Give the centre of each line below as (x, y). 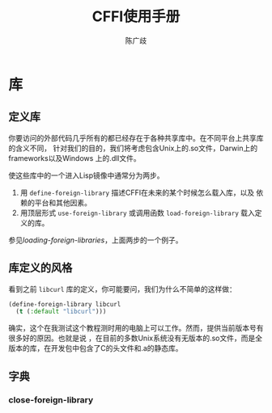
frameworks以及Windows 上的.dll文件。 (74, 158)
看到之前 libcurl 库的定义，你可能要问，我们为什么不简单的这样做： (122, 289)
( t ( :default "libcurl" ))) (61, 312)
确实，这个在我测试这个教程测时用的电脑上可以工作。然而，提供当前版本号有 (136, 328)
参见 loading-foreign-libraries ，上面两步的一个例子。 (96, 240)
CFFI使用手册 (136, 17)
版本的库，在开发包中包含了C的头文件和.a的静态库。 (96, 348)
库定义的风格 (40, 268)
